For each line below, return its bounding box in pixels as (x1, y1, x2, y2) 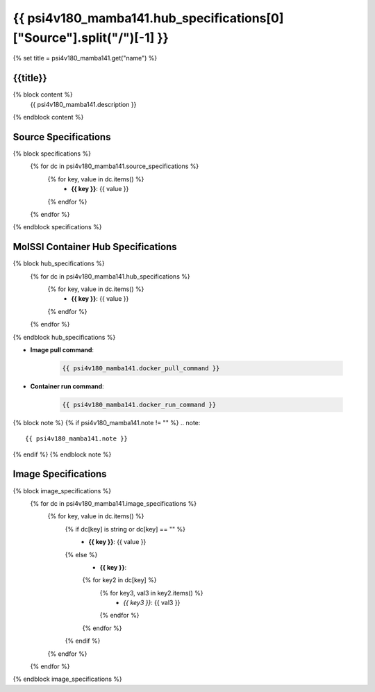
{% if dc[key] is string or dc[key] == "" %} (65, 525, 185, 533)
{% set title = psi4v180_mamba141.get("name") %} (12, 54, 158, 63)
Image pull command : (30, 345, 94, 354)
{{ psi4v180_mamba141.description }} (30, 100, 137, 108)
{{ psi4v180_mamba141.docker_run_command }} (62, 400, 217, 409)
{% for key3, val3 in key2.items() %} (99, 588, 203, 597)
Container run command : (30, 382, 104, 390)
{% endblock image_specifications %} (12, 675, 123, 684)
